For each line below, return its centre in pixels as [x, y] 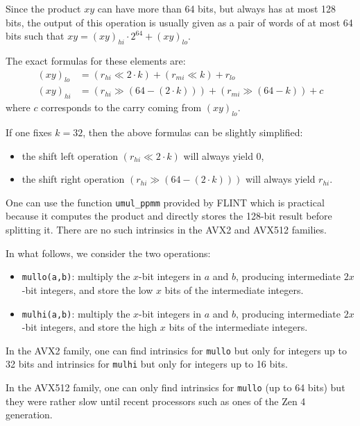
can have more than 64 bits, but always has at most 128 [217, 8]
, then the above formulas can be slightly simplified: [193, 132]
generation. [29, 415]
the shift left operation [70, 155]
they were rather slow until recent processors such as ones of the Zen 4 [156, 401]
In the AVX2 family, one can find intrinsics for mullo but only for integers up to [177, 350]
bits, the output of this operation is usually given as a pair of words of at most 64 [179, 22]
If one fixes [29, 132]
